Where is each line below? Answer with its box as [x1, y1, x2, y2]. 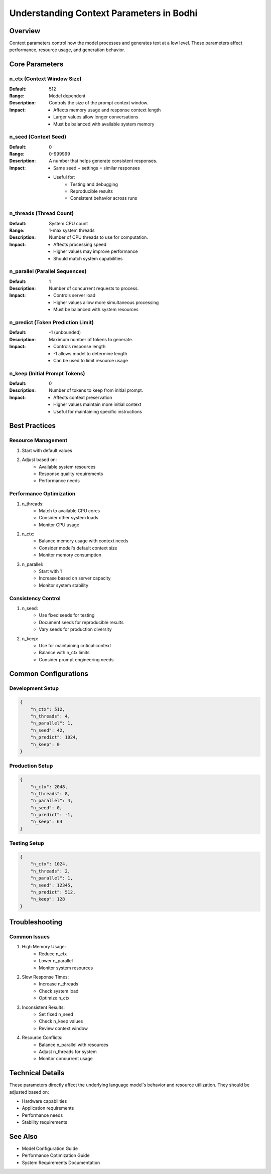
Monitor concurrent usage [39, 1056, 93, 1062]
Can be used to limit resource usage [53, 357, 128, 363]
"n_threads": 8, [30, 791, 70, 796]
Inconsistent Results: [22, 1004, 65, 1010]
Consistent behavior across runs [70, 195, 138, 201]
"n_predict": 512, [30, 889, 76, 895]
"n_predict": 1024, [30, 735, 79, 740]
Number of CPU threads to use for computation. [49, 234, 148, 240]
